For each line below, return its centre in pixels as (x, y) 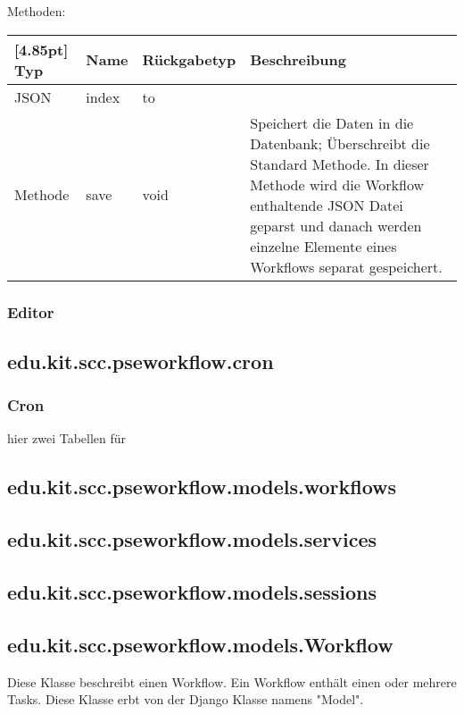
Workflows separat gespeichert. (346, 266)
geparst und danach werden (336, 225)
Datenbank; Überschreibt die (340, 143)
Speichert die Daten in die (332, 122)
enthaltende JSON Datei (327, 205)
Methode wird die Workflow (337, 184)
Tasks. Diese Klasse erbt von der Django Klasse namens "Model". (186, 699)
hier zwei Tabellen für (67, 438)
